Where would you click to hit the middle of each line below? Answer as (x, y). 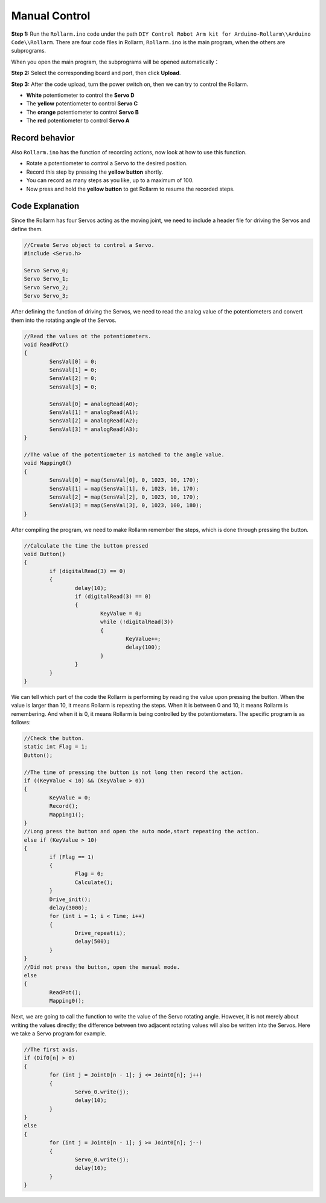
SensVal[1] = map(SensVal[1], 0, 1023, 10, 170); (124, 488)
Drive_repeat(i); (100, 933)
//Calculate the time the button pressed (86, 546)
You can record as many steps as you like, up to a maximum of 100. (110, 180)
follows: (21, 723)
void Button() (45, 554)
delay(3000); (69, 907)
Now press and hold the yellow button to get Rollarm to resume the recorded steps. (130, 189)
